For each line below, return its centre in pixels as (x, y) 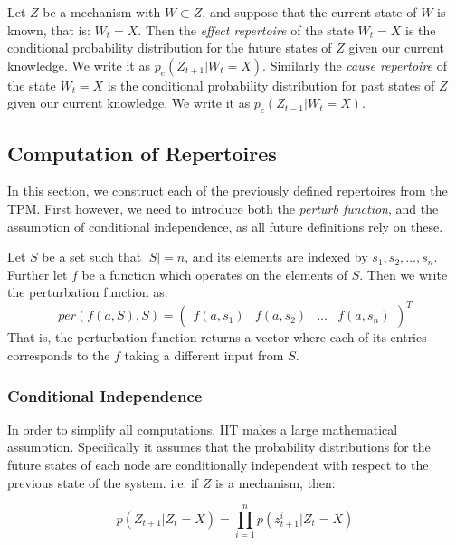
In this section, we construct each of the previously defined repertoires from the (228, 191)
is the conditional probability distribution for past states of (271, 85)
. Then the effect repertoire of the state (246, 29)
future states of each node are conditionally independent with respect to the (218, 465)
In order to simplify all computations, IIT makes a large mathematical (203, 429)
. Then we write (404, 274)
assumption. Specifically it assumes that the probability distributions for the (219, 447)
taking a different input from (204, 355)
